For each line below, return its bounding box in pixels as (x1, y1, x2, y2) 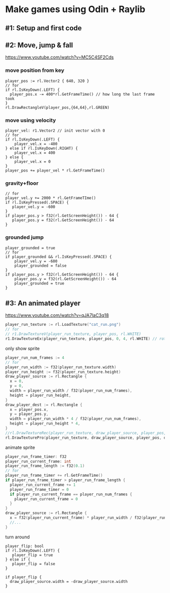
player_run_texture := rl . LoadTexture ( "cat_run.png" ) (5, 322, 121, 327)
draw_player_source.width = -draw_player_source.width (10, 579, 128, 584)
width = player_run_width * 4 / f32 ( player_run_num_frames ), (10, 416, 142, 421)
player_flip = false (12, 561, 56, 566)
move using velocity (5, 116, 56, 123)
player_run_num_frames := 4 (5, 355, 65, 360)
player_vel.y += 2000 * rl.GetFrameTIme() (5, 196, 96, 201)
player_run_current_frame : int (5, 459, 71, 464)
